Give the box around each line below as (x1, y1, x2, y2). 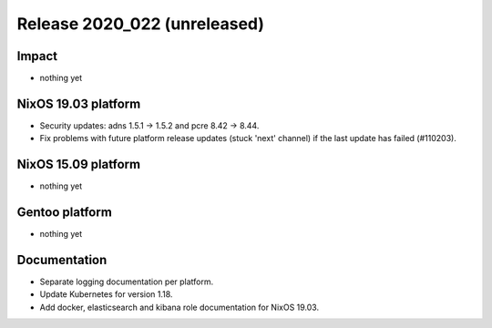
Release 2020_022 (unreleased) (16, 14, 264, 34)
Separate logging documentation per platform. (39, 276, 214, 287)
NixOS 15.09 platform (16, 157, 141, 172)
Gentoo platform (16, 205, 113, 220)
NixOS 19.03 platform (16, 96, 141, 111)
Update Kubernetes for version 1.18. (39, 289, 173, 300)
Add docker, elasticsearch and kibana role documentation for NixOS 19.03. (39, 302, 319, 313)
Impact (16, 48, 58, 64)
